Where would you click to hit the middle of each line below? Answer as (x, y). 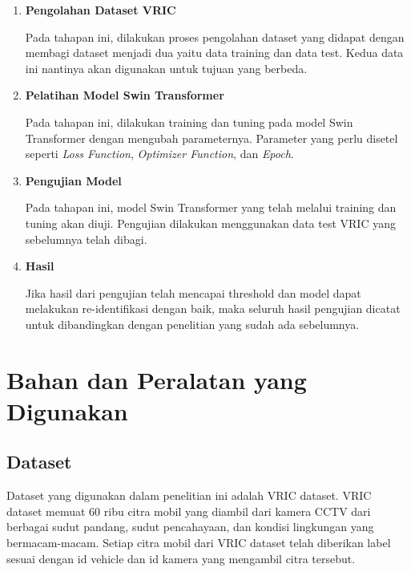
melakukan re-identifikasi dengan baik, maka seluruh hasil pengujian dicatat (213, 308)
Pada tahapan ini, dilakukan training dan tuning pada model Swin (189, 122)
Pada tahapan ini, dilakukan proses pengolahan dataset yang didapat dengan (215, 37)
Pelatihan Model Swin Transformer (125, 95)
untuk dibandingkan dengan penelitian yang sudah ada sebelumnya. (192, 324)
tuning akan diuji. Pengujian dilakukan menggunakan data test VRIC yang (210, 223)
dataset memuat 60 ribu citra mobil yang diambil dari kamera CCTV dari (189, 511)
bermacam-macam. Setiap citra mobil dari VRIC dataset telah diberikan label (199, 543)
